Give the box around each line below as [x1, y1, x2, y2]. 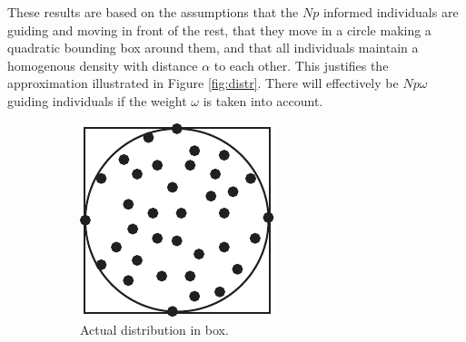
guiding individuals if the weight [7, 91, 187, 110]
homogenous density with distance [7, 55, 198, 74]
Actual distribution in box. [80, 320, 229, 339]
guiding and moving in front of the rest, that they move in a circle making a [7, 20, 431, 39]
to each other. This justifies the [213, 55, 389, 74]
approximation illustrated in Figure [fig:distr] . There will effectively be [7, 73, 399, 93]
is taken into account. [203, 91, 323, 110]
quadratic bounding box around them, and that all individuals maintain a [7, 38, 419, 57]
